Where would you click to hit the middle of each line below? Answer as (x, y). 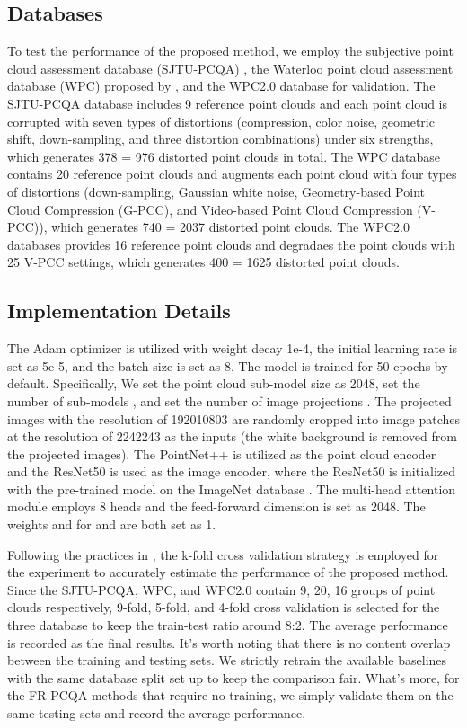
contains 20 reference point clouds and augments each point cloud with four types (232, 174)
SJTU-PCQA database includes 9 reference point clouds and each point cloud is (227, 103)
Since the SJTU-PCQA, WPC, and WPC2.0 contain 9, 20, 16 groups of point (221, 589)
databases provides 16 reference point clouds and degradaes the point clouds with (231, 244)
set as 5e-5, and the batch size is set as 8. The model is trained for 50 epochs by (228, 365)
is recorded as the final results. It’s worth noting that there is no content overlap (229, 642)
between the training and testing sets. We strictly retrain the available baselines (227, 660)
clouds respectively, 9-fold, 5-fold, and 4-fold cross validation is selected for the (224, 607)
